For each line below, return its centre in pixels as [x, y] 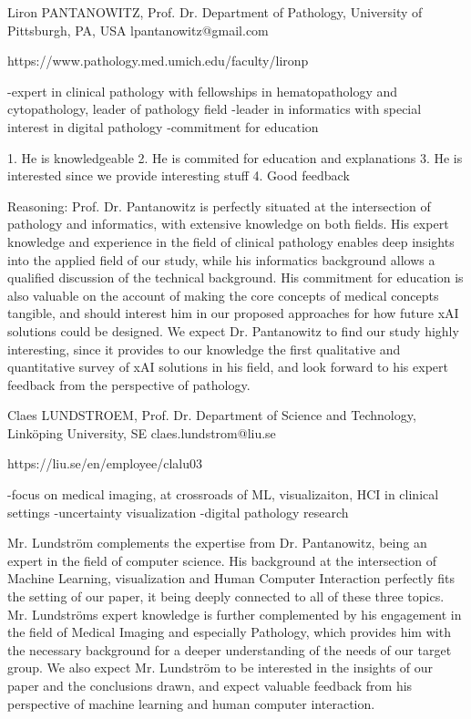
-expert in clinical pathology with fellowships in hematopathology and [203, 91]
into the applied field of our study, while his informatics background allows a [221, 259]
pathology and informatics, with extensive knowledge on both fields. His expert [228, 224]
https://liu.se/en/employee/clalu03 [105, 463]
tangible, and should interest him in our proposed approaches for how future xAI [233, 313]
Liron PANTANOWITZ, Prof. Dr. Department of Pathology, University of [215, 12]
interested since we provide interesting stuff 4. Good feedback [179, 175]
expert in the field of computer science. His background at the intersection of [222, 560]
